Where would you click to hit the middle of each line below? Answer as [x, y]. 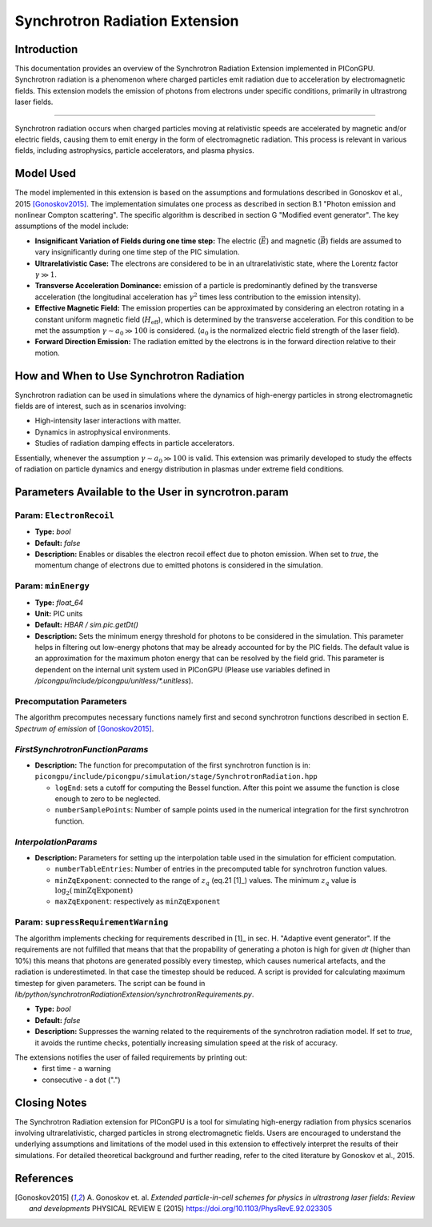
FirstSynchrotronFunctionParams [82, 749]
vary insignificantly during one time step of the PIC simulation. [137, 252]
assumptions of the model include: [72, 226]
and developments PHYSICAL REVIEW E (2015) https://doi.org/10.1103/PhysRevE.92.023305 [180, 1209]
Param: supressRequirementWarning [92, 922]
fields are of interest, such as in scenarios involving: [100, 406]
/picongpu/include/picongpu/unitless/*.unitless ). [114, 681]
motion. [47, 353]
